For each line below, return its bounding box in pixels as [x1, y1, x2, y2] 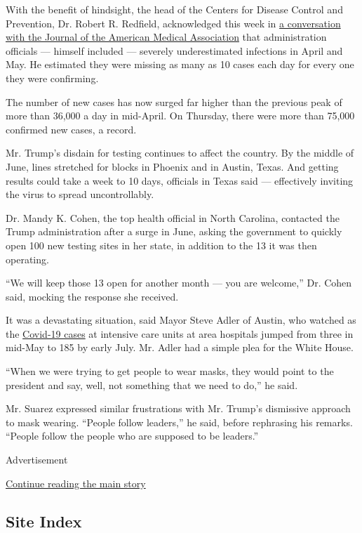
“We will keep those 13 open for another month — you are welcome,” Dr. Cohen [6, 275, 352, 290]
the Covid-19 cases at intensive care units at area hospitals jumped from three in [6, 326, 354, 341]
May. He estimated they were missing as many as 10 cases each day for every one [6, 57, 354, 72]
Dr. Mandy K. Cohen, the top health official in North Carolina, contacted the [6, 210, 340, 225]
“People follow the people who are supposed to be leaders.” [6, 428, 259, 443]
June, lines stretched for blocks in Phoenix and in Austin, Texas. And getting [6, 159, 339, 173]
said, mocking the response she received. [6, 289, 179, 303]
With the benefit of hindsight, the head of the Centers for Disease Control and [6, 2, 343, 16]
